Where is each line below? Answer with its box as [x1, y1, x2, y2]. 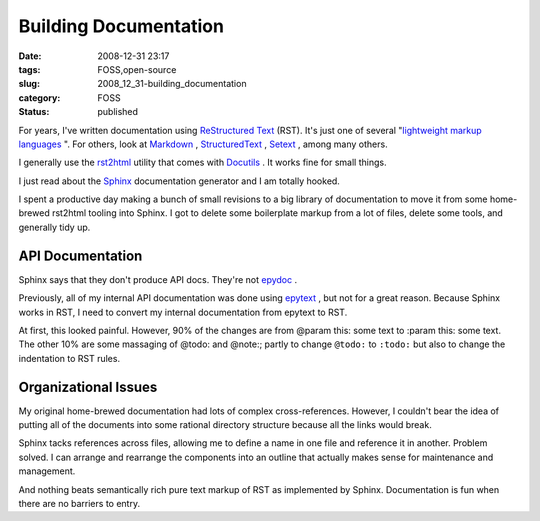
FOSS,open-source [97, 63, 177, 75]
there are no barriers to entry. [18, 497, 140, 509]
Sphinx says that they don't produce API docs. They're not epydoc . [18, 273, 298, 285]
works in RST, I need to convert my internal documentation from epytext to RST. [18, 306, 348, 318]
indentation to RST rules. [18, 352, 120, 364]
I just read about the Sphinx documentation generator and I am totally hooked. [18, 175, 340, 187]
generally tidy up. [18, 221, 91, 233]
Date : [18, 50, 42, 62]
